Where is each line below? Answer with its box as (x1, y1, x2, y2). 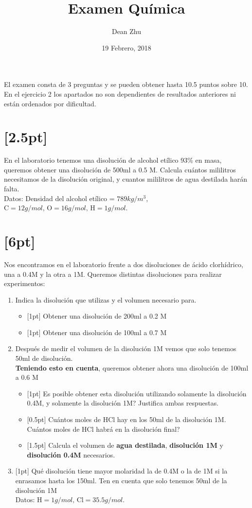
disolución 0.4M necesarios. (27, 449, 115, 459)
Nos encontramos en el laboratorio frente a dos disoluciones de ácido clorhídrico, (4, 259, 243, 269)
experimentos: (4, 278, 45, 288)
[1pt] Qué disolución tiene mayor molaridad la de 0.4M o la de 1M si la (15, 466, 228, 476)
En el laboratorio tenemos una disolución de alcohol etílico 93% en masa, (4, 155, 222, 165)
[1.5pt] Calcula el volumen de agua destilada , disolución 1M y (27, 440, 223, 450)
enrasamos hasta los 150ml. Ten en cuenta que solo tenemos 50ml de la (15, 475, 227, 485)
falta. (4, 184, 19, 193)
